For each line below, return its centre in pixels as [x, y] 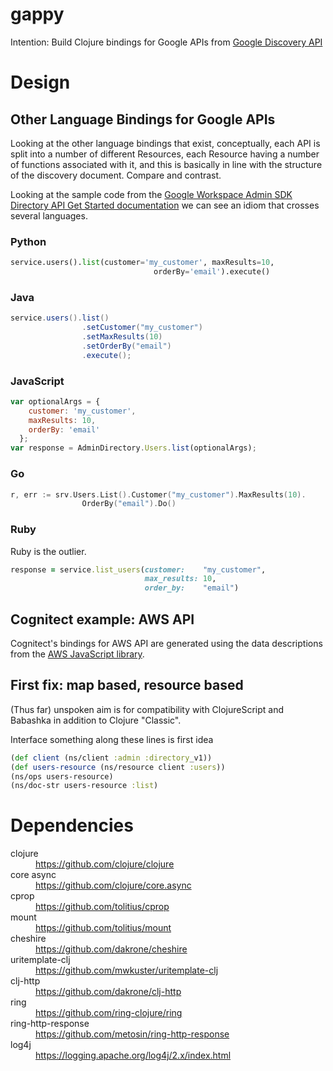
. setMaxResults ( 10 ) [122, 337]
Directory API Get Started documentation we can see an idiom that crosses [165, 205]
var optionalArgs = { [55, 401]
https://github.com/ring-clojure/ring [109, 1013]
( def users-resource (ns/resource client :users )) [118, 767]
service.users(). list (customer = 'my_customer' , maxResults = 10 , [142, 263]
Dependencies [72, 825]
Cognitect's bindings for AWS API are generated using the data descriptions [166, 643]
